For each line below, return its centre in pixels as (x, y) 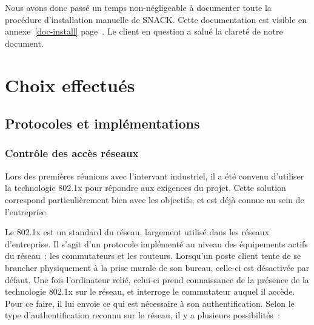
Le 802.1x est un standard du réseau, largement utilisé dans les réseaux (137, 232)
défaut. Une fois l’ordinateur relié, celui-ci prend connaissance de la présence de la (157, 279)
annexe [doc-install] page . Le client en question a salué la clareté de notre (144, 31)
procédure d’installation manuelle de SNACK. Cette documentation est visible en (156, 19)
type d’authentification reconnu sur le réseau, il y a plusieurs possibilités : (142, 315)
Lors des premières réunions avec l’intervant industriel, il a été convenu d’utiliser (155, 176)
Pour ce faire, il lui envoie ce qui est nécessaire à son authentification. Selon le (150, 303)
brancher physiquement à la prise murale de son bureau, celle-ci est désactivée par (157, 267)
